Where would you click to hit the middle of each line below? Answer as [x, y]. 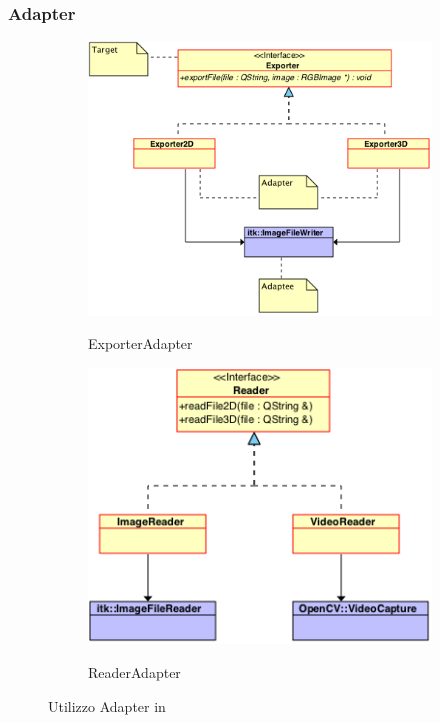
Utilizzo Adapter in [107, 705]
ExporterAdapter [140, 343]
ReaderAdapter [134, 671]
